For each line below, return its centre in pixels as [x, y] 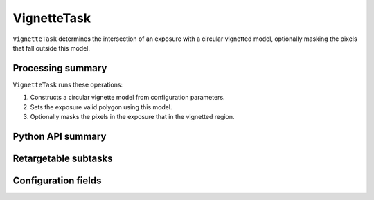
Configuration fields [57, 180]
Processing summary [60, 68]
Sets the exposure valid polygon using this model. [101, 107]
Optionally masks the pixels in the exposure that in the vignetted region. [132, 117]
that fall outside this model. [51, 48]
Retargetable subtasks [63, 158]
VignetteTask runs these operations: [68, 84]
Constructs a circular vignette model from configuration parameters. [127, 98]
